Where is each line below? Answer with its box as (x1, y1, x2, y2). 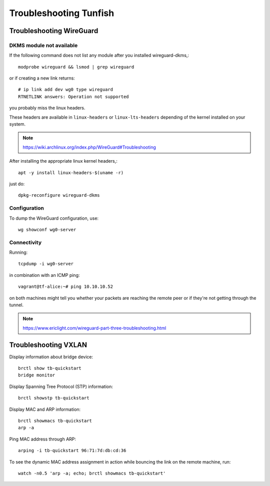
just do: (9, 181, 25, 187)
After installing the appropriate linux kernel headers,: (9, 158, 117, 164)
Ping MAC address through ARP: (9, 436, 76, 442)
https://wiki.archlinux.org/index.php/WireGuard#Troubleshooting (22, 144, 156, 150)
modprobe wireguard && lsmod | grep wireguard (18, 64, 134, 70)
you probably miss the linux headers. (9, 105, 85, 111)
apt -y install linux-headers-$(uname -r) (18, 170, 124, 175)
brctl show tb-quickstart (18, 365, 82, 371)
